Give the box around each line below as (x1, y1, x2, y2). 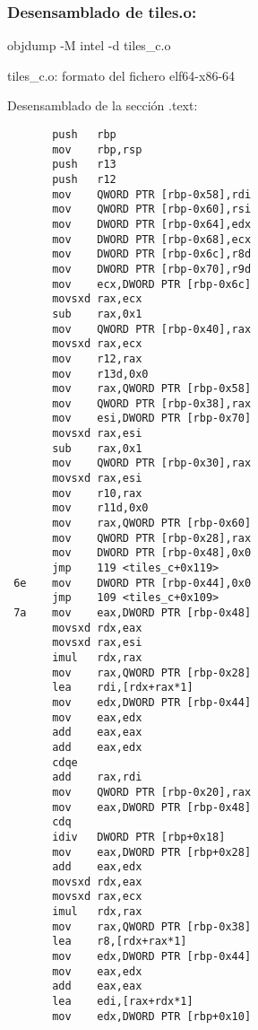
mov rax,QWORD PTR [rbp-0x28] (52, 666, 252, 679)
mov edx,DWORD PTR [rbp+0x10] (52, 1009, 252, 1023)
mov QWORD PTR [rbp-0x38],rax (52, 397, 252, 410)
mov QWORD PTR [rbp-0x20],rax (52, 785, 252, 799)
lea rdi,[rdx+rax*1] (52, 681, 193, 694)
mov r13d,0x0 (52, 367, 149, 380)
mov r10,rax (52, 486, 142, 500)
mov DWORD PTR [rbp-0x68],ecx (52, 232, 252, 246)
